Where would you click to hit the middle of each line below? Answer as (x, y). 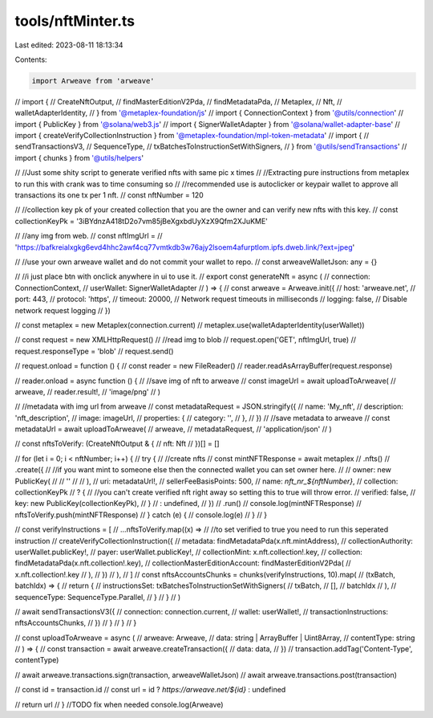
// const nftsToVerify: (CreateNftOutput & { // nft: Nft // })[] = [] (117, 444)
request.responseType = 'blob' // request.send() (94, 351)
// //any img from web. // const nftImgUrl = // (89, 236)
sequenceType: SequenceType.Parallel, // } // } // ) (98, 597)
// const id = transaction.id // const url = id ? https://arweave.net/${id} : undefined (150, 690)
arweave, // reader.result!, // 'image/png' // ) (87, 392)
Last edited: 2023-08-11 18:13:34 (69, 45)
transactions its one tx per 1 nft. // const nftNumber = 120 (109, 195)
